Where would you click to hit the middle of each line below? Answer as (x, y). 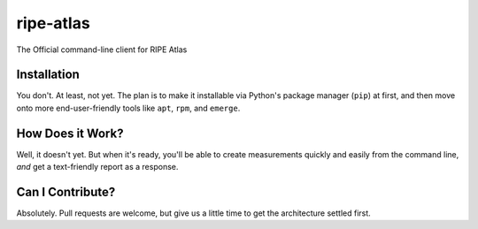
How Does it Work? (70, 133)
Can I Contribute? (66, 191)
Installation (48, 75)
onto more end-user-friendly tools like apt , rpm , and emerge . (128, 108)
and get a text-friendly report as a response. (97, 167)
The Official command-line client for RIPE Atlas (102, 50)
